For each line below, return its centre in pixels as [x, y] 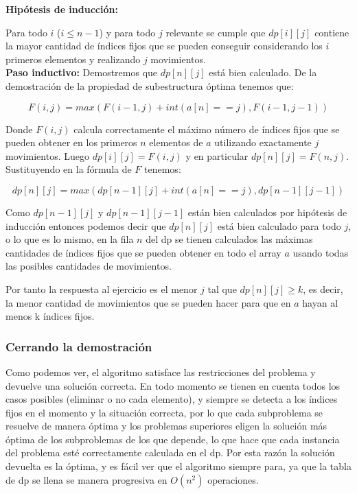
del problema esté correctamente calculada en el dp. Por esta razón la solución [170, 452]
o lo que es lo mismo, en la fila [70, 239]
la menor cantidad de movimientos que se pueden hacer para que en [148, 302]
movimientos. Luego [47, 155]
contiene [332, 32]
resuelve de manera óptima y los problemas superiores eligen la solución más [166, 426]
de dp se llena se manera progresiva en [87, 479]
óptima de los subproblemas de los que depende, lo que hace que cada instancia [173, 439]
